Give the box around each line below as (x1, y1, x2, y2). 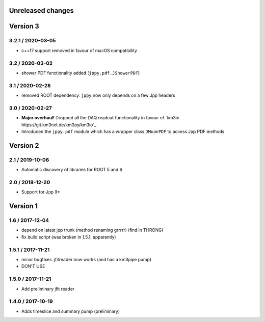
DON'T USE (21, 263, 45, 269)
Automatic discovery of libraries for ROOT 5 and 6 (21, 167, 123, 173)
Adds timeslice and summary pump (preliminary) (21, 308, 120, 314)
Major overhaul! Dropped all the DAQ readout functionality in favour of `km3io (21, 115, 180, 121)
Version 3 (9, 22, 39, 30)
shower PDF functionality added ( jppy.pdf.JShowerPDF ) (21, 70, 140, 76)
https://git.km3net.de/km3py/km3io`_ (21, 122, 97, 128)
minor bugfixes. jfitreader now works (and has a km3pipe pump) (21, 256, 152, 262)
